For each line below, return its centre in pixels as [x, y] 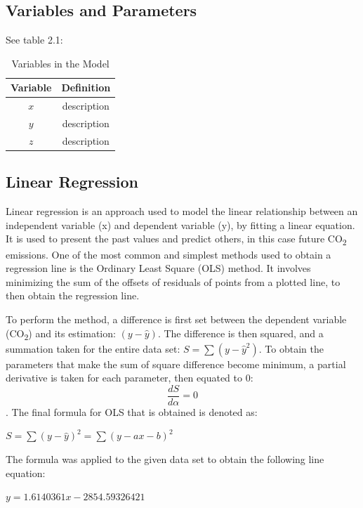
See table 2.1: [34, 40]
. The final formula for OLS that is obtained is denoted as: [132, 411]
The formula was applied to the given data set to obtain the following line [165, 459]
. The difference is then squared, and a [240, 333]
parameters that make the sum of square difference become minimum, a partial [176, 364]
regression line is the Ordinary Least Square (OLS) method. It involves [158, 268]
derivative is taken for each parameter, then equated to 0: [130, 378]
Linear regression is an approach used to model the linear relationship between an [182, 211]
